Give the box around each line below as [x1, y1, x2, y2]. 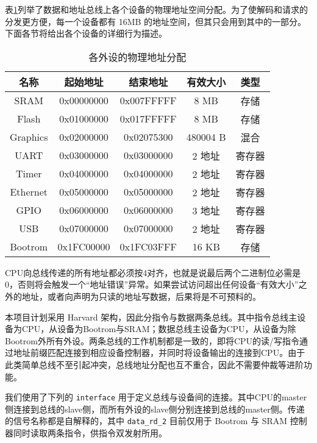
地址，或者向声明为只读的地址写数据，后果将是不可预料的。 [21, 289, 261, 302]
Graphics [10, 130, 48, 144]
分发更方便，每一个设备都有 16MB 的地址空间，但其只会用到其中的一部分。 [5, 15, 307, 27]
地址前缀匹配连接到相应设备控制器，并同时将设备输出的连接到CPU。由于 [13, 346, 305, 359]
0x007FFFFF [119, 93, 177, 108]
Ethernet [10, 185, 48, 199]
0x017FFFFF [119, 112, 177, 126]
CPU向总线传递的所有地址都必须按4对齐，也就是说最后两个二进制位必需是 [5, 266, 301, 278]
